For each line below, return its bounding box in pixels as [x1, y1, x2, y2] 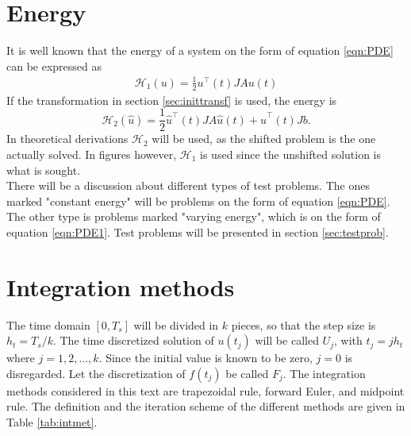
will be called [255, 332, 319, 349]
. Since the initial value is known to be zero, [98, 349, 313, 366]
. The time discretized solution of [52, 332, 214, 349]
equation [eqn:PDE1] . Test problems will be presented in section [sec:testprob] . [6, 223, 389, 240]
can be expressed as [6, 57, 102, 74]
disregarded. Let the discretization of [6, 365, 186, 381]
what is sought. [6, 161, 81, 178]
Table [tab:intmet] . [6, 414, 98, 430]
